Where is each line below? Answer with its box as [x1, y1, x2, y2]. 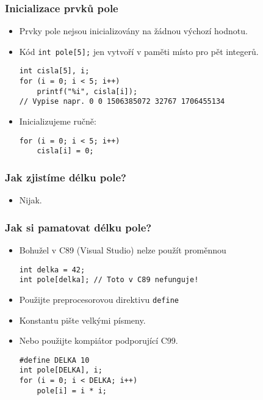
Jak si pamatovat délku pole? [5, 219, 152, 235]
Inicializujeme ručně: [19, 115, 96, 128]
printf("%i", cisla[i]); [37, 87, 138, 96]
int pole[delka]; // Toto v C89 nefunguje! [19, 275, 199, 285]
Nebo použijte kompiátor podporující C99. [19, 334, 178, 347]
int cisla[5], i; [19, 67, 90, 76]
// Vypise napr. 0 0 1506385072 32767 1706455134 [19, 97, 225, 106]
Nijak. [19, 194, 42, 206]
